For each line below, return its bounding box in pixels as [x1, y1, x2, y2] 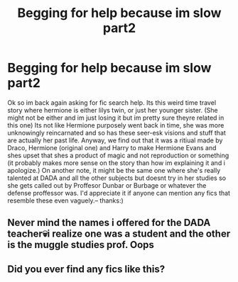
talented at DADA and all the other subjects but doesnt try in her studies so [7, 174, 226, 182]
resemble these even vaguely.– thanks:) [7, 196, 124, 205]
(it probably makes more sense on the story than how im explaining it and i [7, 158, 226, 167]
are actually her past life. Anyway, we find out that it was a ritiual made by [7, 136, 223, 145]
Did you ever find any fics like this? [7, 263, 166, 275]
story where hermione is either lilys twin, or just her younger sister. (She [7, 106, 218, 114]
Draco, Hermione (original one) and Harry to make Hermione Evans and [7, 143, 217, 152]
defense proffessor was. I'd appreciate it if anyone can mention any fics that [7, 188, 231, 197]
